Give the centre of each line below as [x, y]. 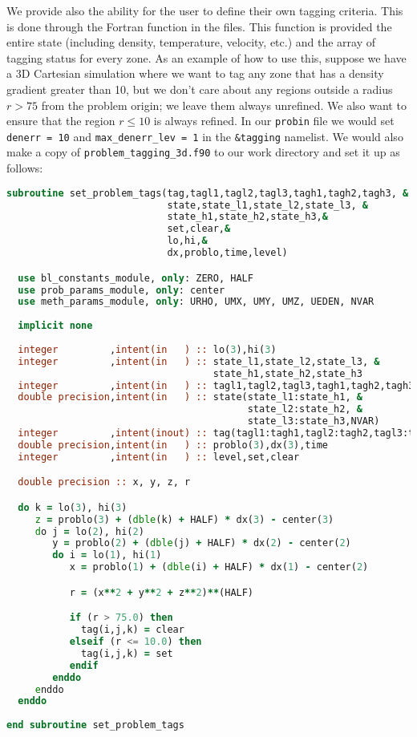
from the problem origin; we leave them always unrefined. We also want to [224, 105]
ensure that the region [61, 121]
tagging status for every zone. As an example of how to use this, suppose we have [206, 57]
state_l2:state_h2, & [305, 409]
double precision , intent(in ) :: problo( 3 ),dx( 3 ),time [173, 445]
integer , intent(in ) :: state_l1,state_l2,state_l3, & [199, 361]
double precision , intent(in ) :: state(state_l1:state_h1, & [190, 397]
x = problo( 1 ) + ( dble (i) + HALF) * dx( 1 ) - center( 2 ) [219, 567]
